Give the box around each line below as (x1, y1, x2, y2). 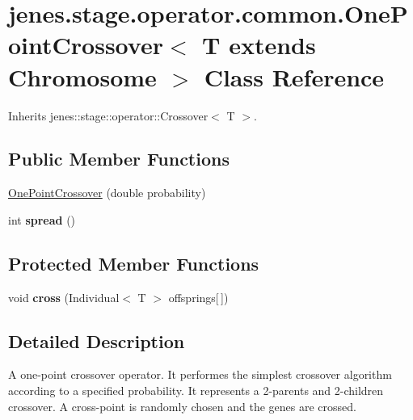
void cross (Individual (8, 288, 120, 305)
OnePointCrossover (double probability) (8, 184, 206, 201)
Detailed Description (8, 328, 185, 353)
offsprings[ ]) (168, 288, 229, 305)
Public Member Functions (8, 146, 230, 171)
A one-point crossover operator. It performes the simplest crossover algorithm (8, 366, 392, 383)
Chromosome (8, 60, 157, 93)
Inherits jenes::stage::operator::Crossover (8, 107, 209, 124)
